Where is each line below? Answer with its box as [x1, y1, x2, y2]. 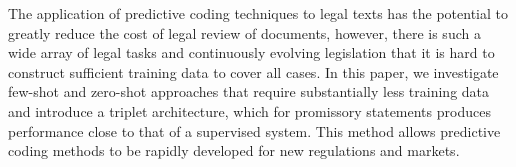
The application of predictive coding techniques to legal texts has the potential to [8, 3, 508, 23]
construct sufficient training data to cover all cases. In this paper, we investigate [8, 61, 499, 82]
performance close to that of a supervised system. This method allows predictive [8, 120, 501, 141]
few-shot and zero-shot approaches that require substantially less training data [8, 81, 490, 102]
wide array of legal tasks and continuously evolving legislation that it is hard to [8, 42, 495, 63]
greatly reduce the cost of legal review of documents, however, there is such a [8, 22, 481, 43]
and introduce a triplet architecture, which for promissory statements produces [8, 100, 491, 121]
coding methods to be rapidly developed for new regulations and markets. [8, 140, 460, 161]
